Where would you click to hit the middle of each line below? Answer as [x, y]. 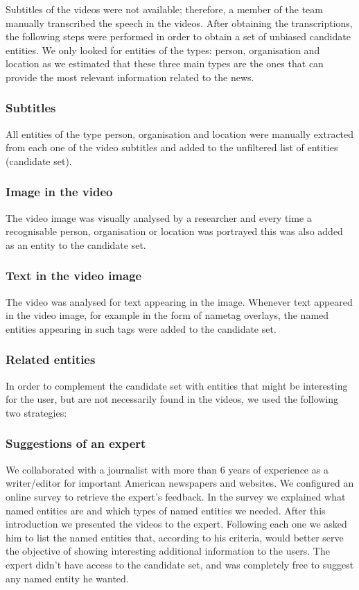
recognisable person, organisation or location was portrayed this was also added [174, 231]
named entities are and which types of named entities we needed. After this [166, 510]
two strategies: [36, 412]
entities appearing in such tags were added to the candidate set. [141, 328]
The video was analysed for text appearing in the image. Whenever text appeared [179, 301]
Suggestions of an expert [76, 443]
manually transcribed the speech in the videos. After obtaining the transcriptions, [179, 23]
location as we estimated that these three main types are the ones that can [165, 63]
